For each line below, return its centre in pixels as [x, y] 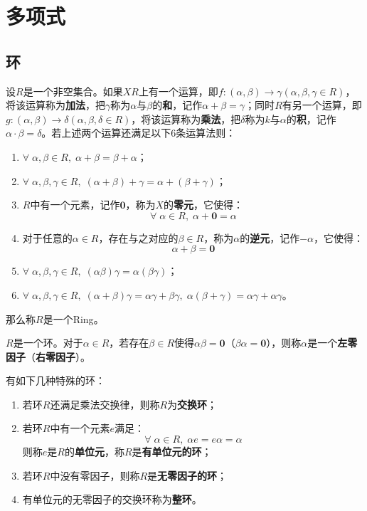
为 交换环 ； [192, 404]
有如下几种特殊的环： [55, 380]
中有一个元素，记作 [75, 205]
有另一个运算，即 [322, 105]
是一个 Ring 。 [73, 318]
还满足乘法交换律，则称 [105, 404]
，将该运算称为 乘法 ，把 [186, 118]
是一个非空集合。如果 [73, 91]
